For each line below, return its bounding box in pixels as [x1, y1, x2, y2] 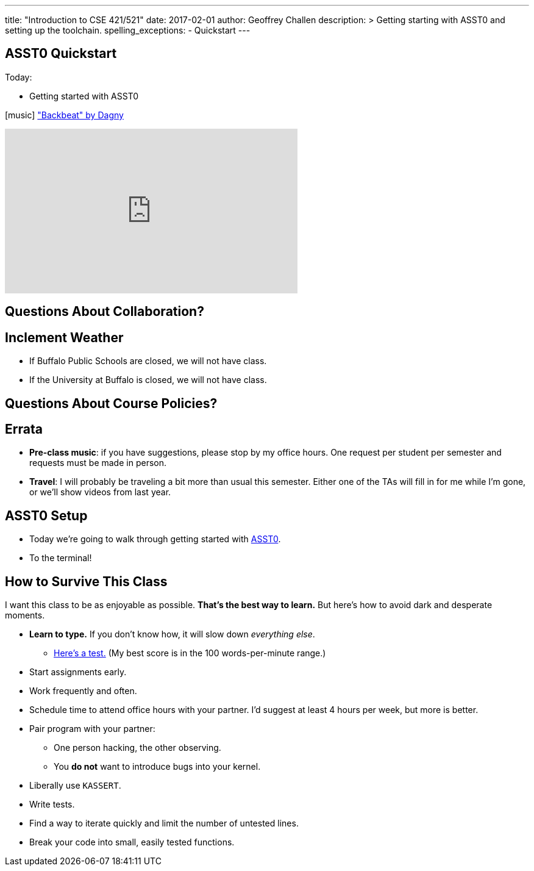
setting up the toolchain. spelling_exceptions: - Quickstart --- [5, 25, 251, 35]
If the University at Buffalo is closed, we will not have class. [29, 375, 267, 385]
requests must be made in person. [29, 457, 166, 468]
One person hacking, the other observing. [54, 742, 221, 753]
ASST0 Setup [5, 507, 88, 523]
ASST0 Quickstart [5, 46, 117, 62]
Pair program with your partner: [29, 723, 155, 734]
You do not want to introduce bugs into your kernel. [54, 761, 261, 772]
